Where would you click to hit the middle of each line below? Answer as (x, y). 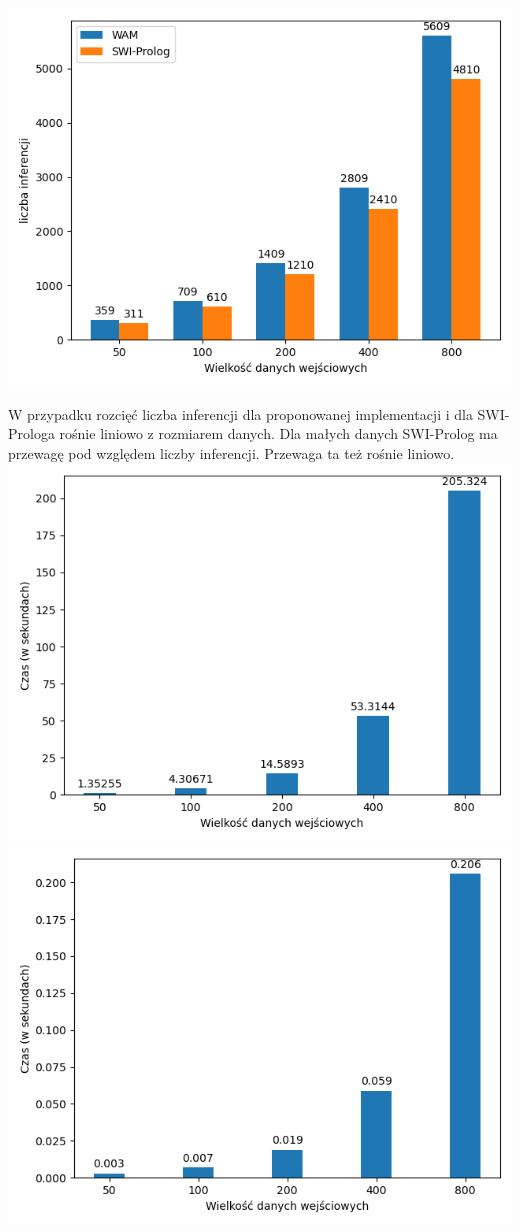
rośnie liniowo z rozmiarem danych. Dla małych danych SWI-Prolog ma (278, 433)
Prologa (31, 433)
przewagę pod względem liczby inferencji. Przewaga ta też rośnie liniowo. (231, 452)
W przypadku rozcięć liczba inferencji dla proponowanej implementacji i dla (240, 413)
